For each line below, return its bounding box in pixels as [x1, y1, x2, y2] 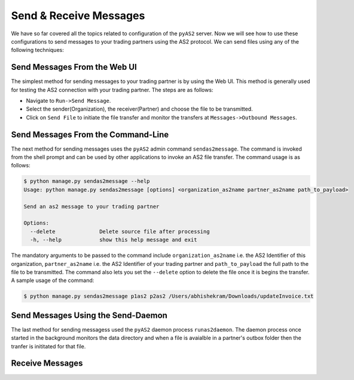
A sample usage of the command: [11, 277, 94, 284]
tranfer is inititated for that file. [11, 342, 86, 350]
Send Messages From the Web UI [11, 62, 137, 72]
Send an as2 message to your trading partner [23, 203, 160, 210]
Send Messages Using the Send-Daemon [11, 310, 167, 320]
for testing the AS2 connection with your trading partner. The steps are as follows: [11, 86, 213, 93]
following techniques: [11, 47, 64, 54]
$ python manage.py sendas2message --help [23, 178, 150, 185]
